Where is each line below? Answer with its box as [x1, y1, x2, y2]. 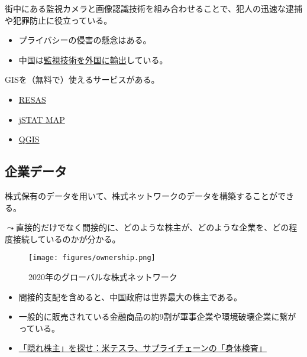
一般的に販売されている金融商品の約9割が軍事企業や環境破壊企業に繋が [18, 310, 296, 323]
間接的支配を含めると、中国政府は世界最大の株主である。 [18, 290, 243, 303]
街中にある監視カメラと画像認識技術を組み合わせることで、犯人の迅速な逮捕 [5, 2, 303, 14]
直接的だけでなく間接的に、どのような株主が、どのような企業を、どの [15, 221, 289, 233]
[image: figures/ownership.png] [28, 254, 156, 262]
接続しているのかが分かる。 [12, 232, 121, 245]
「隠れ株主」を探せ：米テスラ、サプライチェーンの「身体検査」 [18, 342, 267, 354]
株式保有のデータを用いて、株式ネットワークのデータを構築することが [5, 189, 277, 202]
